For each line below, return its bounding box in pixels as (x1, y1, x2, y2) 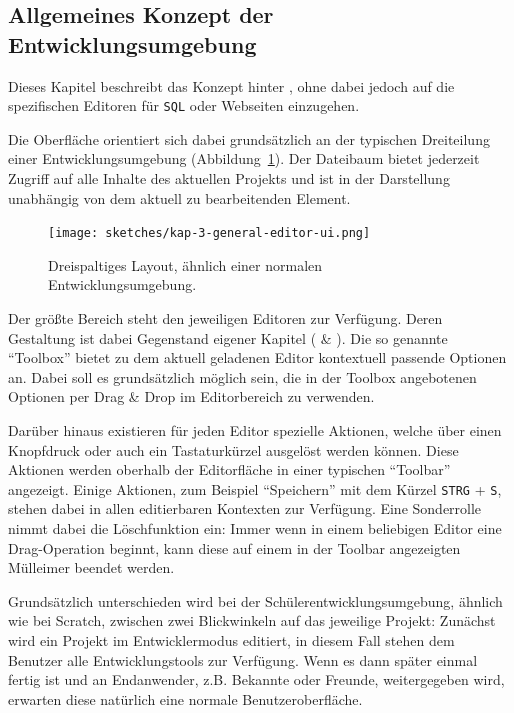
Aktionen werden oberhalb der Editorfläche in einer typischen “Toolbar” (8, 459, 451, 480)
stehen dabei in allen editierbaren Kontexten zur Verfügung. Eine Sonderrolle (8, 498, 482, 519)
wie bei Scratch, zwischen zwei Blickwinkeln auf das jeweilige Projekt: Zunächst (8, 610, 496, 631)
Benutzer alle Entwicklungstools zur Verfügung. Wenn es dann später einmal (8, 649, 478, 670)
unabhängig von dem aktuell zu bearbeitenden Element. (8, 187, 351, 208)
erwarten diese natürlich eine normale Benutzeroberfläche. (8, 688, 363, 709)
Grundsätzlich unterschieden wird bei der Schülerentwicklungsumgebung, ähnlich (8, 590, 503, 611)
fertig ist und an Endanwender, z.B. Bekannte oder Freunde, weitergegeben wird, (8, 669, 505, 690)
